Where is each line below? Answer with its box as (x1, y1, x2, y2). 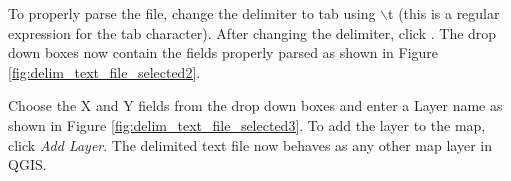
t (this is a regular (388, 3, 500, 23)
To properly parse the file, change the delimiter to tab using (8, 3, 376, 23)
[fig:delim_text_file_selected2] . (8, 61, 201, 82)
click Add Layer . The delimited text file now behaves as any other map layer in (8, 134, 492, 155)
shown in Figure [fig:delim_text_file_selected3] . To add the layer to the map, (8, 114, 486, 135)
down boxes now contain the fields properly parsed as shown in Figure (8, 42, 439, 63)
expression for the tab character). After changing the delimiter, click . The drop (8, 22, 497, 43)
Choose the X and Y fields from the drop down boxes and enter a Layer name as (8, 95, 503, 116)
